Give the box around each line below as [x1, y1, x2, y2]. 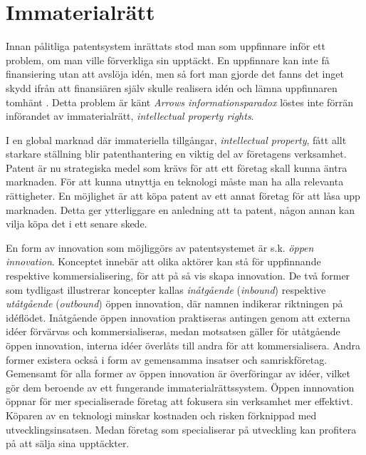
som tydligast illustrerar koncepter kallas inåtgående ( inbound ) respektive [6, 282, 326, 297]
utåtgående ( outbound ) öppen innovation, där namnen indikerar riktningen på [6, 296, 343, 311]
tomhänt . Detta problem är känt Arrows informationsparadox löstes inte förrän [6, 94, 354, 109]
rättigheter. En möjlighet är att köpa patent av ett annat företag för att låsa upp [6, 188, 360, 203]
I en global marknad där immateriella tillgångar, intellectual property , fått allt [6, 132, 347, 147]
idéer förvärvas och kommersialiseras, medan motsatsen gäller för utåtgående [6, 324, 340, 339]
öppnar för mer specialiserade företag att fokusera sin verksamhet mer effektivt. [6, 394, 353, 409]
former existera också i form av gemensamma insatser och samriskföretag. [6, 352, 328, 367]
